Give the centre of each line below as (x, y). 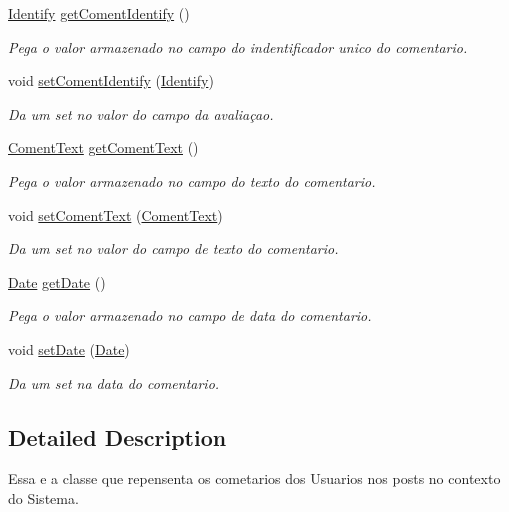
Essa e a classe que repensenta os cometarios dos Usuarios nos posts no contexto (254, 478)
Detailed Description (117, 436)
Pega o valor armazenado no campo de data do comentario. (190, 315)
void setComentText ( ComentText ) (115, 214)
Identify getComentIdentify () (99, 13)
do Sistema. (43, 497)
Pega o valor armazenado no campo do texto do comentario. (192, 180)
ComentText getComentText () (103, 147)
